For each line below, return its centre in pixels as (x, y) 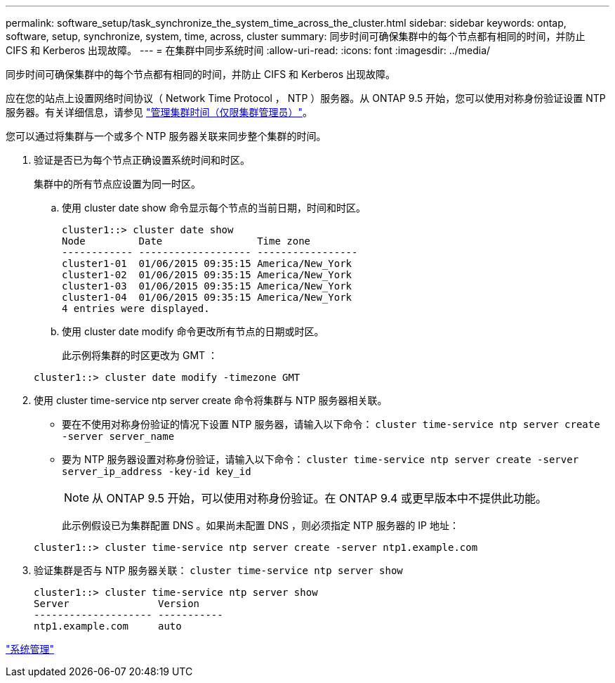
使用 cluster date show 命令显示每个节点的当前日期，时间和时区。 (214, 208)
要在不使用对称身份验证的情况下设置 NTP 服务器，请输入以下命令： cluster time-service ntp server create (331, 424)
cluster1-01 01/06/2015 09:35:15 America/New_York (207, 264)
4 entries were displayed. (136, 308)
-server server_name (118, 436)
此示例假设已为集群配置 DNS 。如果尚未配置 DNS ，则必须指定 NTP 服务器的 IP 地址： (260, 525)
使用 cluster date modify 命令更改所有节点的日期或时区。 (193, 331)
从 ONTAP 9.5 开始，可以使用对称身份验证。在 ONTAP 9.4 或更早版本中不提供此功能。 (319, 498)
